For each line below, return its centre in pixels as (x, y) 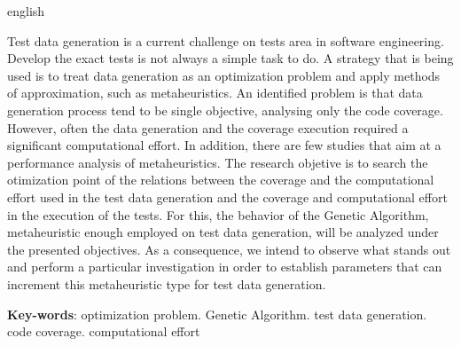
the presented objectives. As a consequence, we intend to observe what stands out (229, 249)
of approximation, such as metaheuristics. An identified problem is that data (215, 93)
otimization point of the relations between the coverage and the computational (221, 180)
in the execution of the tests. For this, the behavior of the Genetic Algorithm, (218, 214)
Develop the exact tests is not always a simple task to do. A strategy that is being (230, 58)
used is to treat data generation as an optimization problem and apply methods (224, 75)
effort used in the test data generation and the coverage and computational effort (227, 197)
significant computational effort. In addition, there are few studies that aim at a (224, 145)
